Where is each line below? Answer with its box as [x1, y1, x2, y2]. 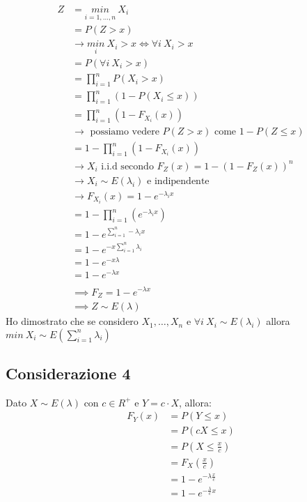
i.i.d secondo [101, 161, 154, 172]
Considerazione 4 [6, 363, 131, 384]
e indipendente [147, 176, 210, 186]
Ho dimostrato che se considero [6, 314, 139, 328]
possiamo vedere [90, 127, 159, 137]
